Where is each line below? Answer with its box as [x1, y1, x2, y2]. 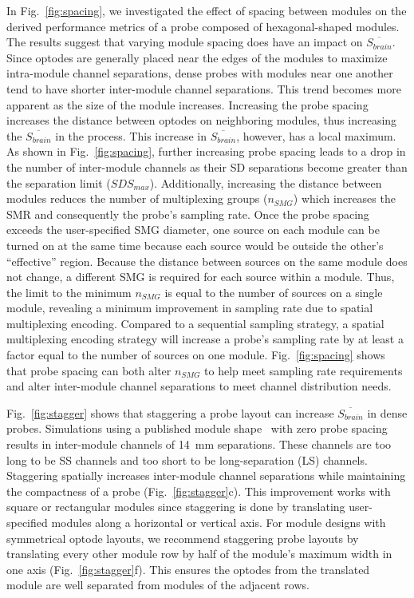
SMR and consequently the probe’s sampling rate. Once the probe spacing [6, 205, 369, 222]
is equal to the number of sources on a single [164, 283, 383, 300]
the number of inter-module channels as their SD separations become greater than [6, 158, 408, 175]
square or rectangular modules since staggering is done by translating [6, 498, 345, 515]
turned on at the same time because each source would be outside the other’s [6, 236, 384, 253]
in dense [367, 404, 408, 421]
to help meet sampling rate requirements [204, 362, 403, 378]
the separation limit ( [6, 174, 111, 191]
